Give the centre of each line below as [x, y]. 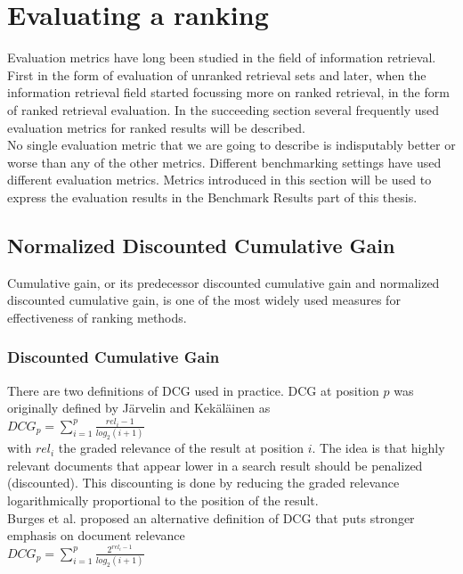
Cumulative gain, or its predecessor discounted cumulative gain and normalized [223, 282]
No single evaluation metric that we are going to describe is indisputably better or [231, 145]
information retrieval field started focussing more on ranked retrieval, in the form [228, 92]
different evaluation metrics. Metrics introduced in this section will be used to [219, 180]
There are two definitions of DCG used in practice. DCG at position [193, 390]
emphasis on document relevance [96, 535]
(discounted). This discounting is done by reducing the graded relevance [203, 483]
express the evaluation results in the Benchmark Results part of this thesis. [212, 197]
